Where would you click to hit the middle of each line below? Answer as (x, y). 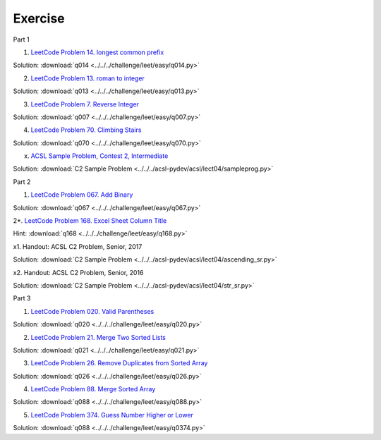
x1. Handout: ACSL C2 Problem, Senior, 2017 (78, 246)
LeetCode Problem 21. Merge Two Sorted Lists (98, 337)
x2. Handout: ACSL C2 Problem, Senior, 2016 (78, 272)
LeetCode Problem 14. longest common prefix (97, 52)
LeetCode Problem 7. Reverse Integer (85, 104)
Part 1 (21, 39)
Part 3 (22, 298)
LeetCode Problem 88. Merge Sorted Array (93, 389)
